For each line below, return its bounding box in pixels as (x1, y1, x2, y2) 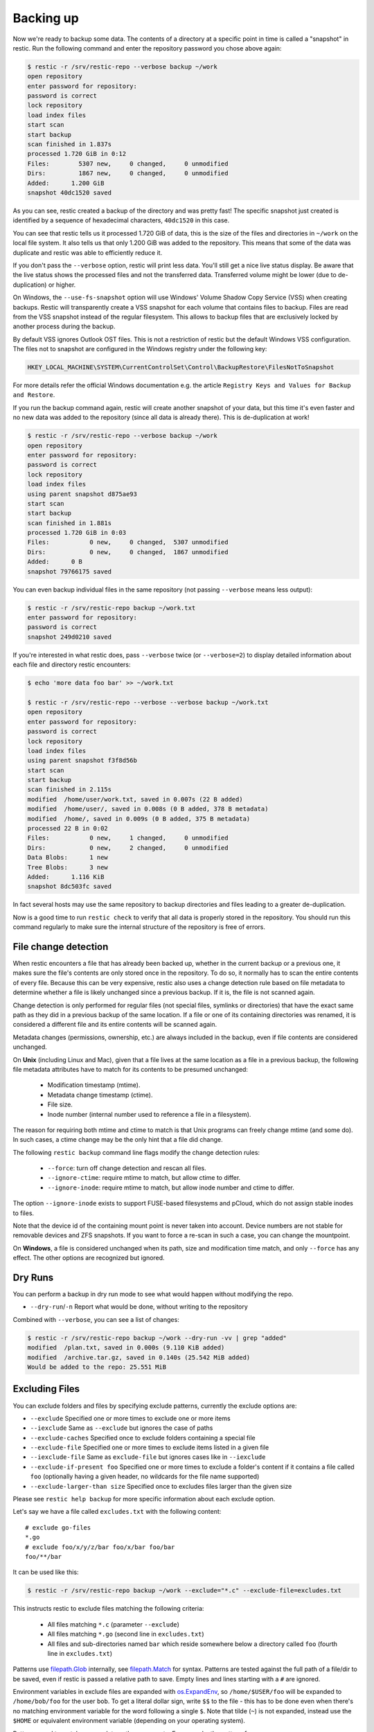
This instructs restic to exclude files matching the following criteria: (12, 1605, 204, 1613)
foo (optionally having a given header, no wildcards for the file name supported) (30, 1472, 260, 1481)
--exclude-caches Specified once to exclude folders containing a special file (30, 1433, 256, 1442)
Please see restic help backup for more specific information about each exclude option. (12, 1495, 276, 1503)
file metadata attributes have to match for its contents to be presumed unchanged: (12, 1065, 249, 1073)
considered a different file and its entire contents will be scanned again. (12, 1020, 217, 1029)
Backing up (12, 10, 79, 26)
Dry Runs (12, 1272, 54, 1283)
